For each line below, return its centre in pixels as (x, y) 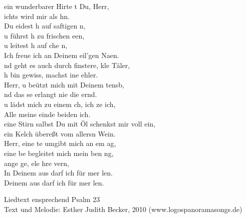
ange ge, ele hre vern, (37, 163)
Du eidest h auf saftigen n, (45, 26)
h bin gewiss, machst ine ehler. (51, 75)
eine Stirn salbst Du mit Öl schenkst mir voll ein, (80, 124)
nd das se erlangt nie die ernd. (51, 94)
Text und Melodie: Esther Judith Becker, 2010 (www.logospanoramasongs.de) (123, 209)
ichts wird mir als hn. (37, 16)
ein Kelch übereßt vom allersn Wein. (60, 133)
